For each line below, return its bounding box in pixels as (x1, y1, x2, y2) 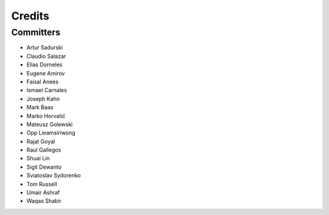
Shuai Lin (26, 155, 50, 162)
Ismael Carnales (26, 86, 67, 94)
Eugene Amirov (26, 69, 65, 77)
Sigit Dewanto (26, 163, 62, 171)
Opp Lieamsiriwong (26, 129, 76, 136)
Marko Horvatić (26, 112, 66, 119)
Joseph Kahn (26, 95, 60, 102)
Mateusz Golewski (26, 121, 73, 128)
